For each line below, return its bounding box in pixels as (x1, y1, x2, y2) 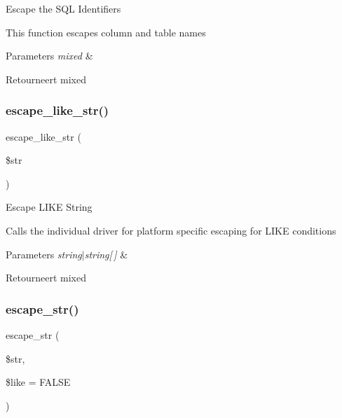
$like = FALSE (6, 375, 71, 389)
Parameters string (6, 246, 82, 261)
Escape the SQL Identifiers (6, 1, 121, 15)
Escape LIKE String (6, 200, 93, 214)
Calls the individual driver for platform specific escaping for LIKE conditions (6, 223, 336, 237)
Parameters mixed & (6, 48, 93, 63)
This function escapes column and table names (6, 25, 206, 39)
